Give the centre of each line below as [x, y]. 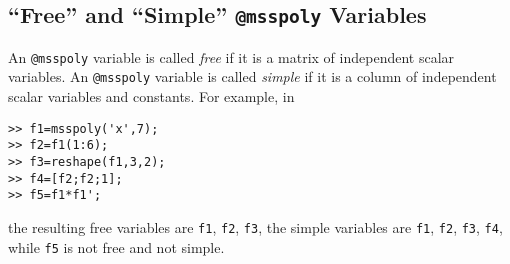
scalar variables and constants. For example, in [151, 96]
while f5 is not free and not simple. [116, 246]
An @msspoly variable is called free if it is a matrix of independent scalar [231, 56]
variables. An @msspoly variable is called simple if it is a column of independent [252, 76]
